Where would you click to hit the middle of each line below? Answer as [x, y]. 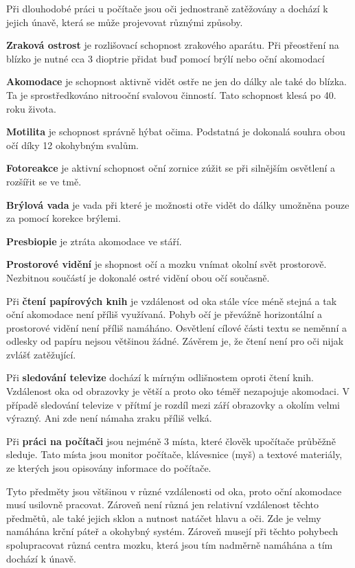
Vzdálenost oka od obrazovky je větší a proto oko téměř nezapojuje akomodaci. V [178, 391]
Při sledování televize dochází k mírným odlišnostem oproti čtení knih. [160, 377]
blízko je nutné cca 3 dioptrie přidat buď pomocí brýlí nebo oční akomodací [165, 58]
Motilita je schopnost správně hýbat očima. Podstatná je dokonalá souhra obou [176, 132]
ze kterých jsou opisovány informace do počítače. [109, 468]
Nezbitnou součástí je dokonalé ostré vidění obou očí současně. [138, 277]
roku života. [31, 108]
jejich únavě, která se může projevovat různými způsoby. [125, 22]
